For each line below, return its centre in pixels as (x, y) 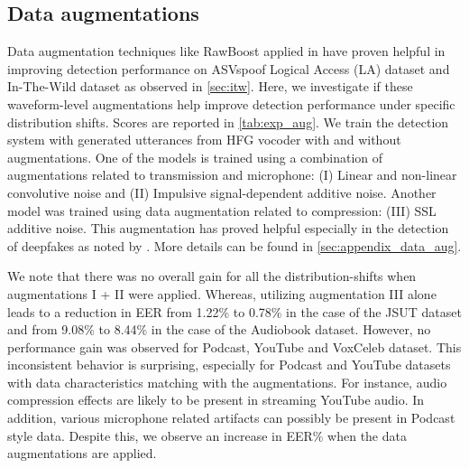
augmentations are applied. (82, 453)
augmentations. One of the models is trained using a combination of (195, 157)
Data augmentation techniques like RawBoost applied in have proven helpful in (226, 51)
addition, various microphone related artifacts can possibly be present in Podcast (231, 418)
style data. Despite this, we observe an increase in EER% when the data (207, 435)
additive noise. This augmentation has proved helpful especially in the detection (228, 228)
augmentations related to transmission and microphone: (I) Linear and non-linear (232, 175)
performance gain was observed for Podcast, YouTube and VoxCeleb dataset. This (234, 346)
